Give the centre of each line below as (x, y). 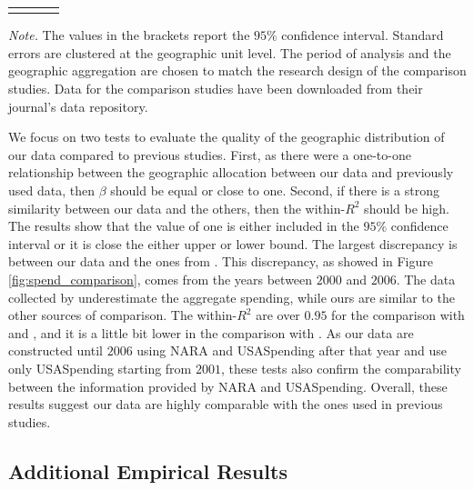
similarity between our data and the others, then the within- (177, 208)
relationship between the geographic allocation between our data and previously (231, 172)
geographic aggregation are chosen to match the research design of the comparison (237, 70)
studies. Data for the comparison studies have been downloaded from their (216, 89)
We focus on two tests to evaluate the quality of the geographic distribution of (227, 137)
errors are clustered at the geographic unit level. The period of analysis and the (230, 52)
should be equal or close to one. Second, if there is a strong (275, 190)
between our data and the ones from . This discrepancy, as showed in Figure (221, 261)
